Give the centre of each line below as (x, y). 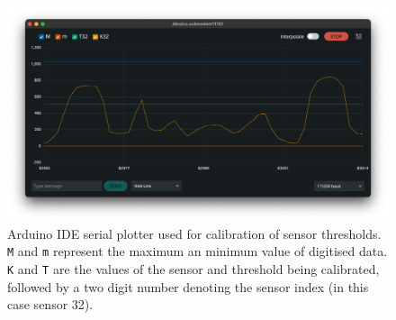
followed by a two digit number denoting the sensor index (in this (188, 286)
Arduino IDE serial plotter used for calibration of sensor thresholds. (194, 233)
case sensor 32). (50, 304)
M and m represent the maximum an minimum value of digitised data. (198, 251)
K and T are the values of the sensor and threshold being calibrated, (193, 269)
